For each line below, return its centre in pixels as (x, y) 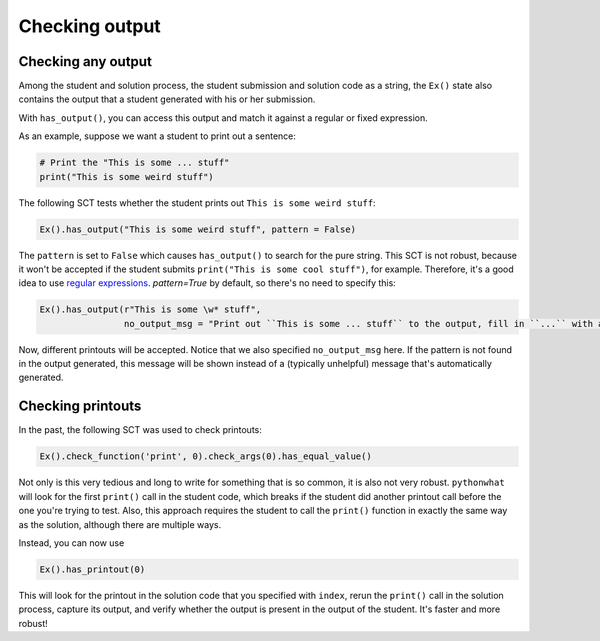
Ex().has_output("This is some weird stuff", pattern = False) (198, 229)
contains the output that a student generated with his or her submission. (167, 99)
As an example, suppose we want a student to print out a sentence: (157, 136)
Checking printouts (80, 406)
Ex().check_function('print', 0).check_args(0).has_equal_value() (205, 456)
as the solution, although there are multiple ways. (120, 524)
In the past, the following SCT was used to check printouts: (140, 430)
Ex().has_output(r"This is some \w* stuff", (150, 309)
